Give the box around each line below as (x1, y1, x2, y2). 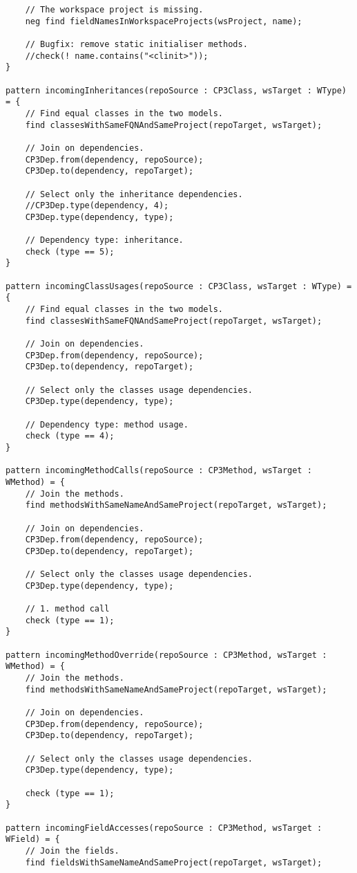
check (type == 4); (25, 431, 115, 441)
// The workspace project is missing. (25, 5, 204, 15)
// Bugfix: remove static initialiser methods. (25, 39, 248, 49)
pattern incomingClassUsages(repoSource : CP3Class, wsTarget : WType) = (6, 281, 352, 291)
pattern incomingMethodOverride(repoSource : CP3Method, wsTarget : (6, 650, 327, 660)
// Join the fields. (25, 845, 119, 856)
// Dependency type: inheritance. (25, 235, 184, 246)
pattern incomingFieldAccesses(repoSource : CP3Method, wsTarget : (6, 823, 322, 833)
